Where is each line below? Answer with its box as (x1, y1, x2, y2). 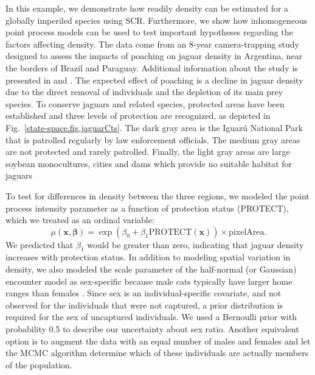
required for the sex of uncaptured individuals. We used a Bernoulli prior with (5, 310, 297, 323)
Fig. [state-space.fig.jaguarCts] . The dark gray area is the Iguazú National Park (5, 121, 303, 134)
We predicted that (5, 238, 74, 251)
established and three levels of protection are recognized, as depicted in (5, 109, 271, 122)
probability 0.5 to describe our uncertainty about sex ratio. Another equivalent (5, 323, 299, 335)
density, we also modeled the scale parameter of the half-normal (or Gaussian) (5, 263, 297, 276)
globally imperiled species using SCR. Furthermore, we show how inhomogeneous (5, 13, 308, 26)
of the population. (5, 358, 72, 371)
